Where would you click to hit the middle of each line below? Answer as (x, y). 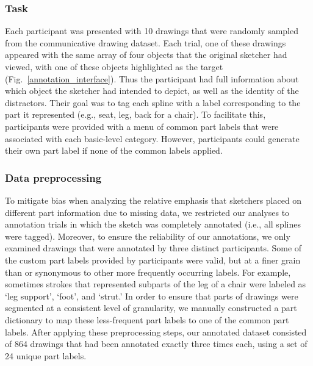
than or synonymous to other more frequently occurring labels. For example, (148, 272)
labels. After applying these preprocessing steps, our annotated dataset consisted (156, 332)
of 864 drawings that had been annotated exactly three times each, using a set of (156, 344)
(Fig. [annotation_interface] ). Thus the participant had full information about (152, 78)
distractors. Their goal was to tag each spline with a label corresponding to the (153, 102)
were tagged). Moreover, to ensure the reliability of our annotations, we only (148, 236)
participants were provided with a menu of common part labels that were (142, 126)
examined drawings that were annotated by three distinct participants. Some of (153, 248)
